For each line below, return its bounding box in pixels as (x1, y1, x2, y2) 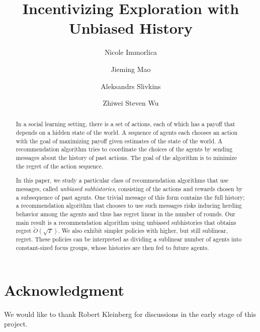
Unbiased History (68, 18, 193, 38)
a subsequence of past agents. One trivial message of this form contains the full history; (16, 193, 245, 201)
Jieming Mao (111, 63, 151, 74)
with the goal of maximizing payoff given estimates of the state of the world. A (16, 136, 223, 145)
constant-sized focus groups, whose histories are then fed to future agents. (16, 243, 209, 252)
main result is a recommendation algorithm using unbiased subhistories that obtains (16, 218, 236, 226)
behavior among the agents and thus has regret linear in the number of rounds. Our (16, 209, 235, 218)
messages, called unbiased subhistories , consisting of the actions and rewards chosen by (16, 184, 243, 193)
